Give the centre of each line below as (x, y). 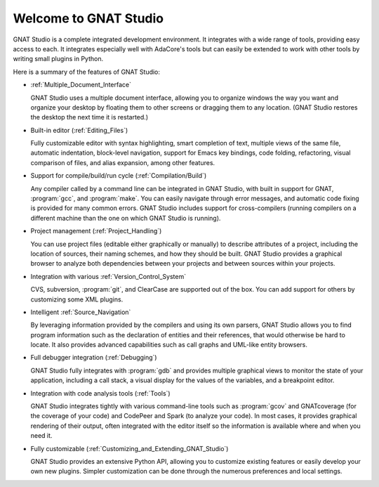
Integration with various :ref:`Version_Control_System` (108, 276)
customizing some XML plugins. (77, 299)
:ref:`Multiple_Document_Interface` (81, 85)
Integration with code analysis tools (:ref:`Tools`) (101, 393)
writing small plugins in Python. (58, 59)
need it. (41, 436)
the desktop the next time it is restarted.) (89, 117)
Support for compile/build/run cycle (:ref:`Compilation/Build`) (119, 176)
